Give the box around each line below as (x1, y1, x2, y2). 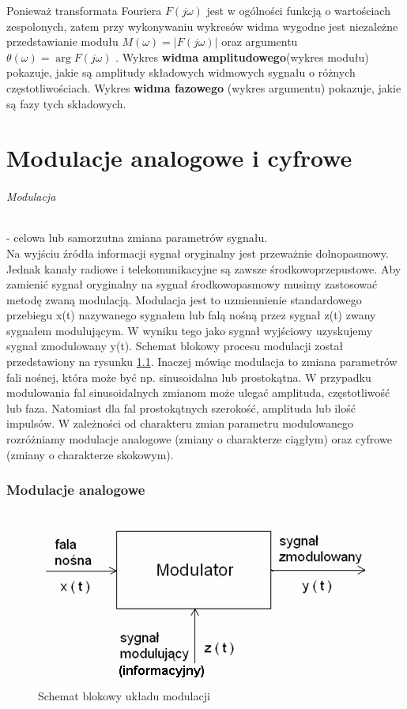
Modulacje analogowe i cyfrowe (6, 141, 352, 174)
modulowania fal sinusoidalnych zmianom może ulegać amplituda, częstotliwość (6, 384, 390, 401)
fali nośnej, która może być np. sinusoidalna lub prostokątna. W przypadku (6, 368, 371, 385)
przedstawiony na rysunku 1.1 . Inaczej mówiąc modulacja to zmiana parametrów (6, 353, 398, 370)
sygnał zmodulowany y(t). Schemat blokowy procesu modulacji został (6, 338, 344, 354)
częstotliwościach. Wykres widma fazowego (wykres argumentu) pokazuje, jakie (6, 79, 401, 96)
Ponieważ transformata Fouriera (6, 2, 162, 18)
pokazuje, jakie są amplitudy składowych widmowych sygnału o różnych (6, 64, 356, 81)
